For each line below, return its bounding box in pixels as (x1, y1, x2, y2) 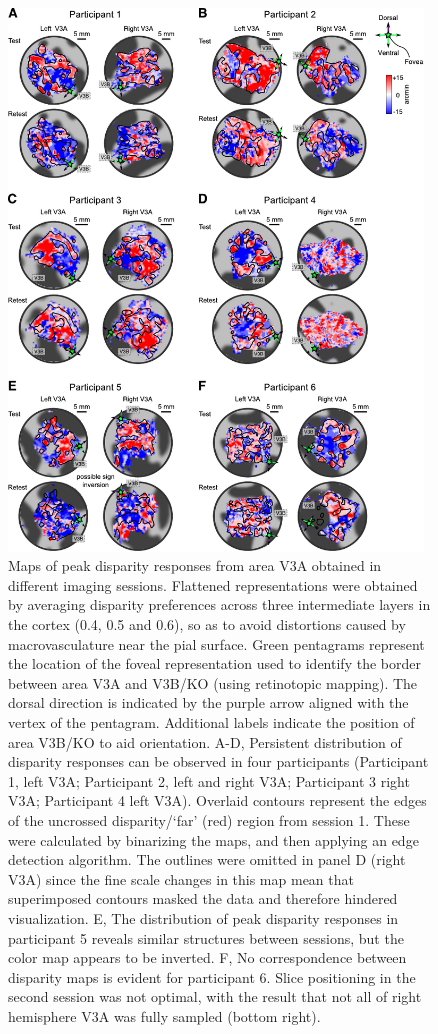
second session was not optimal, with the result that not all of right (8, 986, 422, 1007)
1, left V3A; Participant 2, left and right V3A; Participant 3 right (8, 770, 410, 791)
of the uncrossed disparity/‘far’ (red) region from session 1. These (8, 810, 410, 830)
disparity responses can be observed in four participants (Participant (8, 751, 429, 772)
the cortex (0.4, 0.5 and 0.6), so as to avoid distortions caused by (8, 614, 406, 635)
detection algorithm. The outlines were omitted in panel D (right (8, 849, 406, 870)
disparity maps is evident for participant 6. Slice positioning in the (8, 966, 416, 987)
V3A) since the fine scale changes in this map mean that (8, 868, 354, 889)
